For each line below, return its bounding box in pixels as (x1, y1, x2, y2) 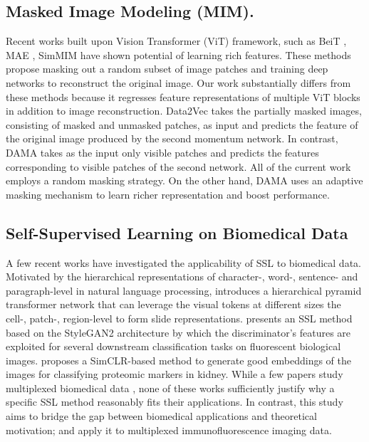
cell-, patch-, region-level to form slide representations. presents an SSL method (6, 310, 353, 325)
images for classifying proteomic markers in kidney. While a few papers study (6, 367, 343, 382)
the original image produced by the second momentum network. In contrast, (6, 131, 338, 146)
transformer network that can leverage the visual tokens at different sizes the (6, 297, 341, 312)
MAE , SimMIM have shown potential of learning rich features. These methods (6, 47, 351, 62)
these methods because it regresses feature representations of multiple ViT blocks (6, 89, 360, 104)
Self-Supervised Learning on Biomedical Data (6, 221, 348, 243)
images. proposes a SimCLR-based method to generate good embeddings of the (6, 352, 351, 367)
